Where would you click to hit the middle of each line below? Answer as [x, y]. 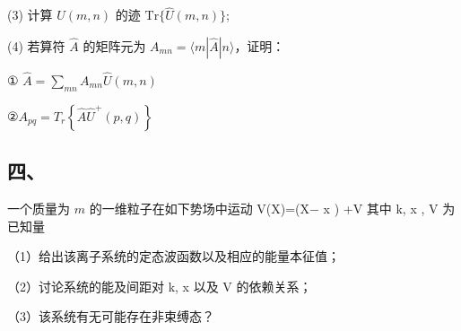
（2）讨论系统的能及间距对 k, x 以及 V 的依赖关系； [160, 286]
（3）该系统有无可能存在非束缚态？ [111, 316]
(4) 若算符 [36, 45]
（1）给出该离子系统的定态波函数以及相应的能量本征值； [174, 256]
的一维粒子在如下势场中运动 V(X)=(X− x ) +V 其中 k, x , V [264, 209]
